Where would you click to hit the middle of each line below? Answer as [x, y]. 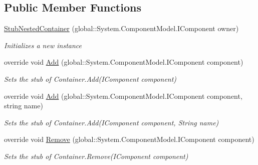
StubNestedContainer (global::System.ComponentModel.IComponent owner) [121, 28]
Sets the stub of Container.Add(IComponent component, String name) [111, 122]
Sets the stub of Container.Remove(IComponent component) [96, 156]
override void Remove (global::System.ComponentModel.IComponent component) [129, 139]
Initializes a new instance [43, 45]
